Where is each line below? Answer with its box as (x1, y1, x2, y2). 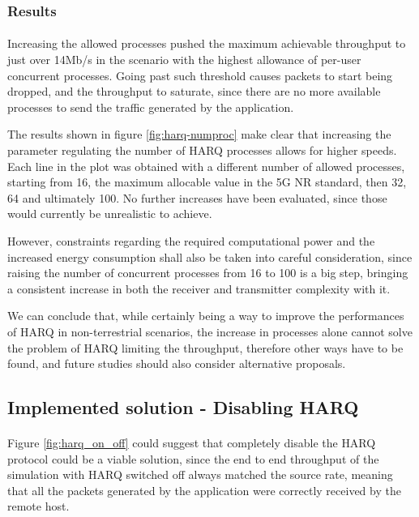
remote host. (7, 498, 70, 515)
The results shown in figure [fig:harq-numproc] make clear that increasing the (7, 126, 391, 143)
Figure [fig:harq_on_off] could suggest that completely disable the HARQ (7, 434, 376, 451)
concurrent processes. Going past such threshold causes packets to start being (7, 66, 393, 83)
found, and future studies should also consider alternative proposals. (7, 355, 346, 372)
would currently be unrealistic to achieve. (7, 205, 212, 222)
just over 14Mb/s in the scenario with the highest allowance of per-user (7, 51, 361, 68)
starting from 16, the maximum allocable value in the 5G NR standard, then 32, (7, 173, 407, 190)
